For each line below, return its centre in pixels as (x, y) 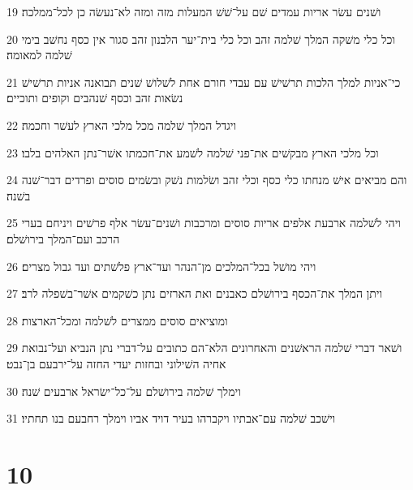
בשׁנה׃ (19, 195)
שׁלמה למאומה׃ (39, 55)
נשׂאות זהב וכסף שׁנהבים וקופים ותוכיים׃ (95, 98)
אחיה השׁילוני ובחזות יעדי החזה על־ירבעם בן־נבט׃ (116, 363)
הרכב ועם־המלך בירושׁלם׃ (63, 238)
